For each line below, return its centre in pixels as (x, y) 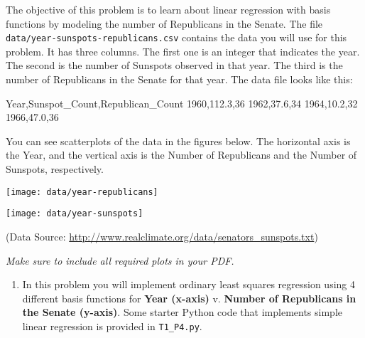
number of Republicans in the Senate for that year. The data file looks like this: (179, 79)
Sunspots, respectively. (55, 169)
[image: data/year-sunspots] (75, 214)
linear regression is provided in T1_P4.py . (112, 326)
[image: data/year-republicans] (82, 192)
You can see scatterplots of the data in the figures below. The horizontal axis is (178, 141)
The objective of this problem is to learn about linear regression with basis (168, 9)
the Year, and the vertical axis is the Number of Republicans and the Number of (181, 155)
